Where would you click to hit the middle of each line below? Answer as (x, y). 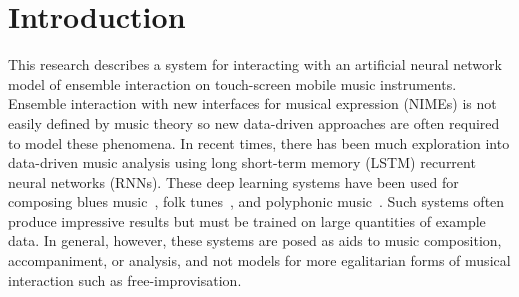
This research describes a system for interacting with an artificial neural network (255, 64)
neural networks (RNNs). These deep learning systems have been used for (233, 181)
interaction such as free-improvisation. (125, 279)
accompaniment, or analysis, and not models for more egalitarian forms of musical (259, 260)
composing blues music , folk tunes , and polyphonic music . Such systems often (256, 201)
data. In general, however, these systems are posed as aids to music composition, (255, 240)
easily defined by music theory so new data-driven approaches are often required (254, 122)
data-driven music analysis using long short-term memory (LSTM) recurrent (242, 162)
